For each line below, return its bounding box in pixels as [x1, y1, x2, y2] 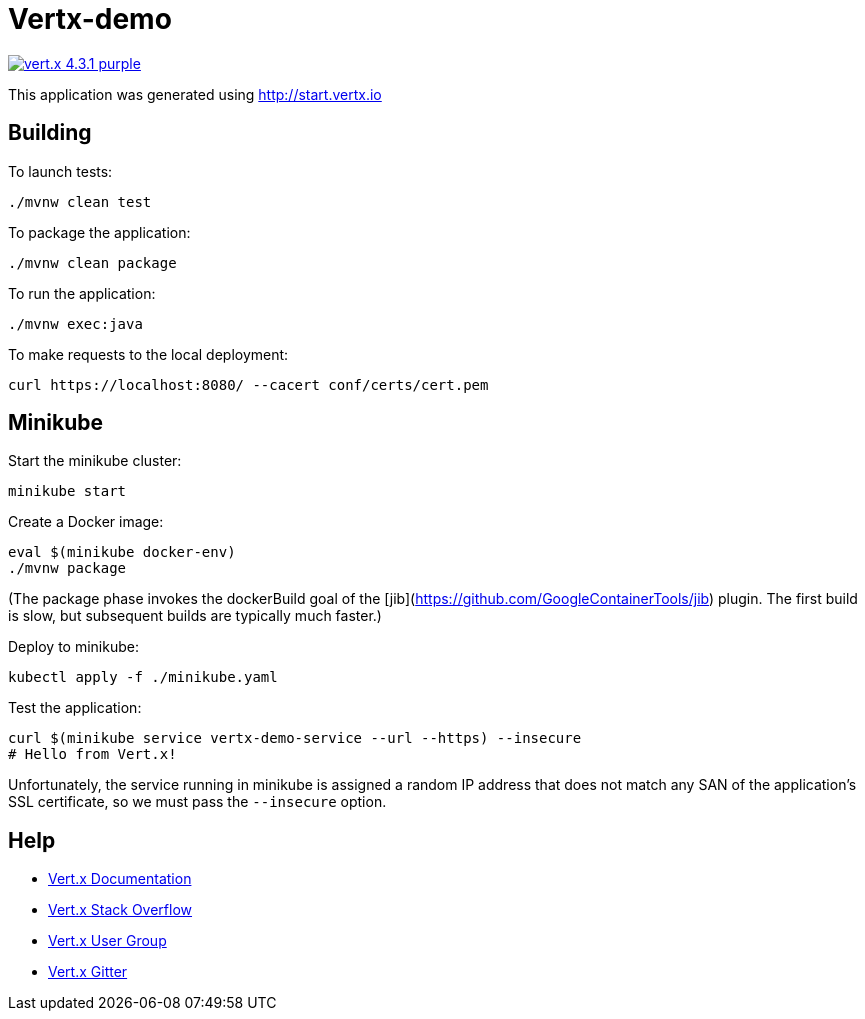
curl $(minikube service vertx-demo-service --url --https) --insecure [8, 730, 582, 747]
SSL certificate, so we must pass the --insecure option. [8, 793, 387, 811]
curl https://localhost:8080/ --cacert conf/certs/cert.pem [8, 376, 489, 393]
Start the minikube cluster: [8, 452, 182, 470]
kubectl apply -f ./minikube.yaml [8, 669, 278, 686]
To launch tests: [8, 162, 113, 180]
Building [8, 120, 92, 146]
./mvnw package [8, 560, 127, 577]
